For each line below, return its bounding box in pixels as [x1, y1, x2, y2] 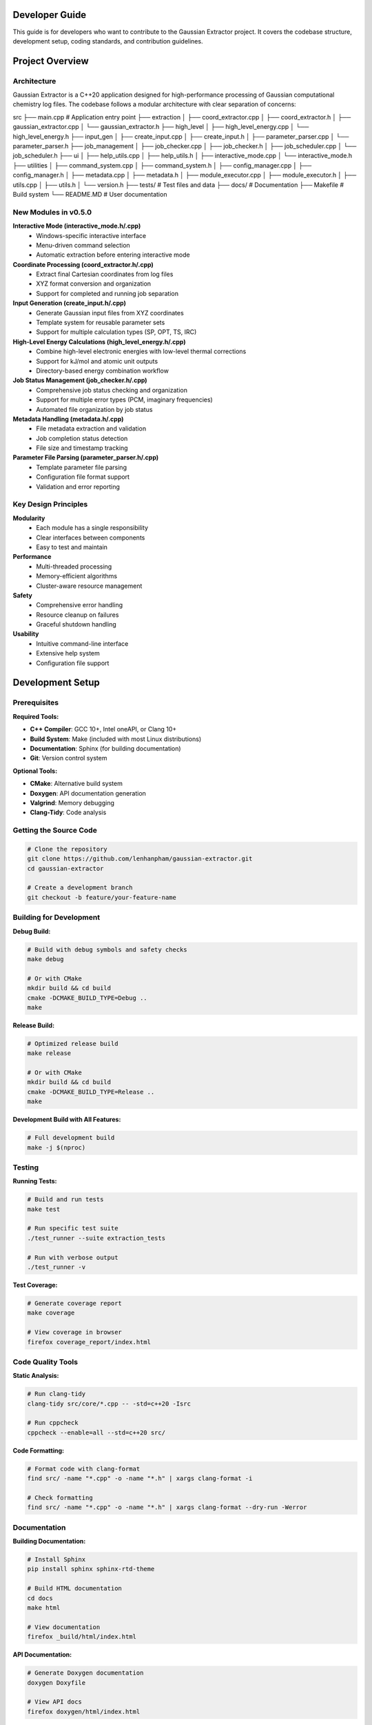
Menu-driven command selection [36, 241, 130, 249]
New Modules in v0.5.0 [12, 207, 92, 217]
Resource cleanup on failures [36, 611, 119, 619]
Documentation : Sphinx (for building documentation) [30, 744, 182, 752]
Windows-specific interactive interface [36, 231, 147, 239]
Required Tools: [12, 712, 59, 720]
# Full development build [27, 1134, 115, 1142]
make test [27, 1205, 61, 1213]
